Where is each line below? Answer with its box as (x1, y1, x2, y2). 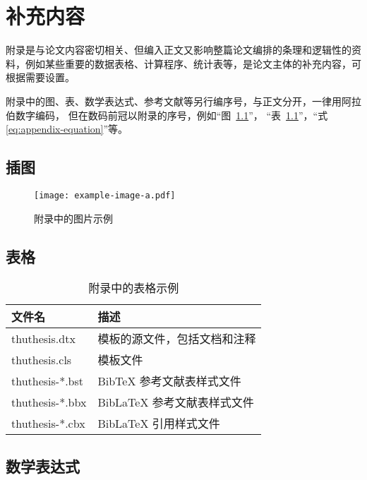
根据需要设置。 (6, 70, 75, 85)
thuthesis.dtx (11, 330, 76, 347)
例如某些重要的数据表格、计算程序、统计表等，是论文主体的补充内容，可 (25, 56, 361, 71)
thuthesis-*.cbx (11, 414, 85, 431)
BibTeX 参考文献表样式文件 (97, 373, 241, 390)
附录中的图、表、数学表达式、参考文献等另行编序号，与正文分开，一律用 (6, 93, 342, 108)
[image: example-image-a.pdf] (34, 190, 176, 200)
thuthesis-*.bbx (11, 393, 87, 410)
